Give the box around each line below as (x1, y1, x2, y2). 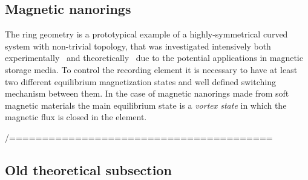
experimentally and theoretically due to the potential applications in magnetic (5, 51, 303, 64)
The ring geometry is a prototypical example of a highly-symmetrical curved (5, 28, 288, 40)
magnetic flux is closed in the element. (5, 111, 147, 123)
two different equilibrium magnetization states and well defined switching (5, 75, 276, 88)
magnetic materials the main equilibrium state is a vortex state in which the (5, 98, 287, 111)
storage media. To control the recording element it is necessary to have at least (5, 63, 298, 76)
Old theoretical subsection (5, 160, 172, 179)
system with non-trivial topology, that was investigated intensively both (5, 39, 271, 52)
